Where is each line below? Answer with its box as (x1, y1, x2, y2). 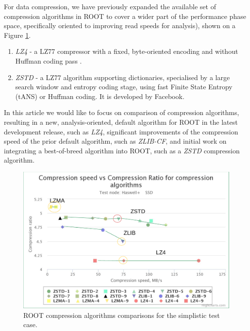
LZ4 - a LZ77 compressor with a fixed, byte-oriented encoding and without (15, 46, 238, 56)
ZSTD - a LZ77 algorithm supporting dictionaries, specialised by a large (15, 72, 230, 82)
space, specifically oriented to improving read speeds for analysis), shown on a (4, 20, 236, 31)
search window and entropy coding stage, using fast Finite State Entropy (15, 82, 233, 92)
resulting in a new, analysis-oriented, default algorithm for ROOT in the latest (4, 116, 238, 127)
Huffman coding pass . (15, 55, 82, 66)
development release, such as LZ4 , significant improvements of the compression (4, 126, 238, 136)
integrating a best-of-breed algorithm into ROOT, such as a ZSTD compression (4, 145, 240, 155)
